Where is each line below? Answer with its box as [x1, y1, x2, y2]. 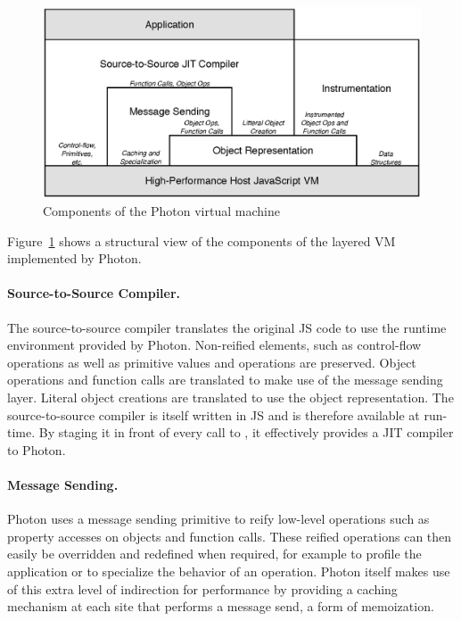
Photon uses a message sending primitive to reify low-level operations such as [7, 509, 430, 528]
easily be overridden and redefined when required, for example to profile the [7, 544, 422, 563]
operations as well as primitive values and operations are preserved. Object [7, 352, 416, 371]
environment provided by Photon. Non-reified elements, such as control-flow [7, 335, 422, 354]
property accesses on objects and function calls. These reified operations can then [7, 526, 452, 545]
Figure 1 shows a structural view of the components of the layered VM [7, 231, 396, 250]
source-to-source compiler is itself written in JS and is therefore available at [7, 405, 420, 424]
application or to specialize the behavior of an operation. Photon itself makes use [7, 561, 450, 580]
